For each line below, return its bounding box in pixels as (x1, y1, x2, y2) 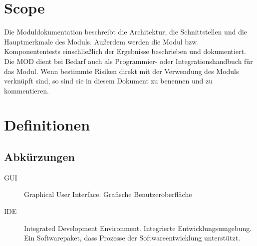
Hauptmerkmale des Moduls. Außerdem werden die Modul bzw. (4, 36, 199, 46)
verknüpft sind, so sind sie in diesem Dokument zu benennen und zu (4, 75, 213, 86)
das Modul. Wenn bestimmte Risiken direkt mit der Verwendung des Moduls (4, 65, 239, 76)
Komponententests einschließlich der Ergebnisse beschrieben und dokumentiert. (4, 46, 246, 56)
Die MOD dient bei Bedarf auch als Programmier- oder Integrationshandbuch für (4, 55, 253, 66)
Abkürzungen (4, 149, 75, 164)
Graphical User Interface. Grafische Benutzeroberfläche (24, 189, 192, 199)
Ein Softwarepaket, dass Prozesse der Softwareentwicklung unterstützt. (24, 232, 241, 243)
